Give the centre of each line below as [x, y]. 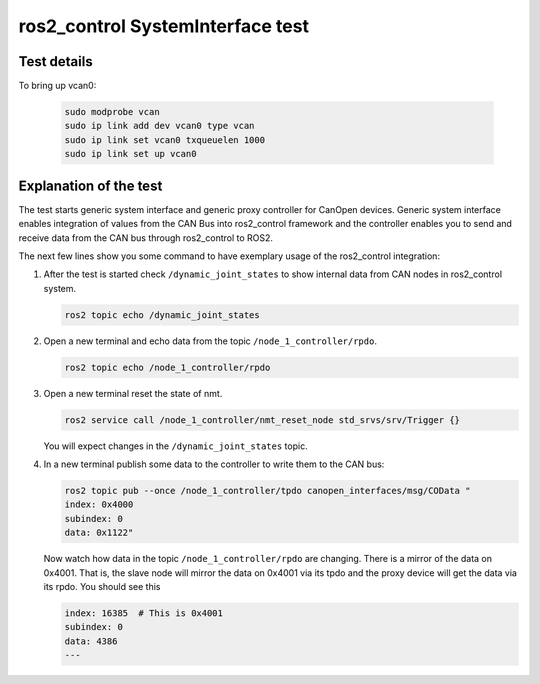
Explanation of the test [90, 185]
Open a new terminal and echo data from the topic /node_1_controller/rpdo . [210, 341]
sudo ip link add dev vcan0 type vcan [159, 126]
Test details [56, 61]
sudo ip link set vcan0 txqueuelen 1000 [164, 139]
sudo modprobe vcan [112, 112]
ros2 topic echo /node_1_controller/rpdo [167, 367]
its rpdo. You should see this [102, 586]
